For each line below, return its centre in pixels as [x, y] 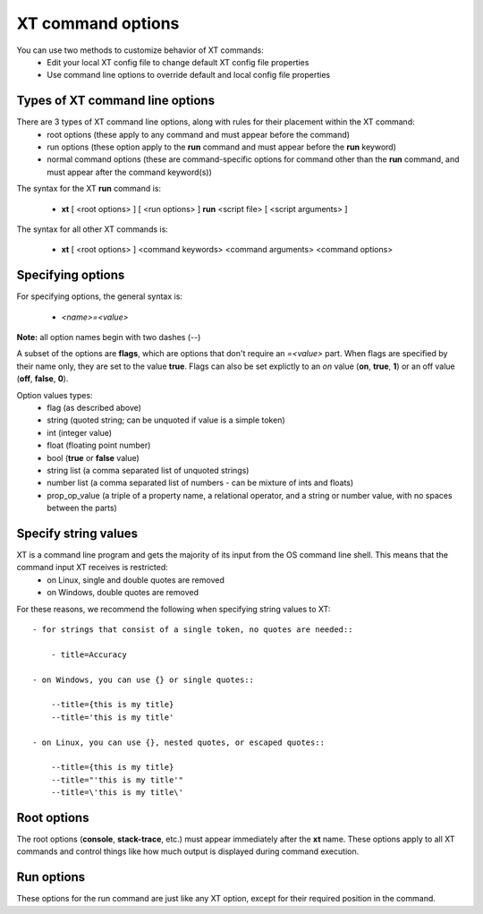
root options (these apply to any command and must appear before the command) [199, 134]
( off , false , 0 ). [42, 379]
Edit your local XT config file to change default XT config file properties [178, 62]
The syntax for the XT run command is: [89, 189]
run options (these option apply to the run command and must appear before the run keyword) [222, 147]
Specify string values [77, 533]
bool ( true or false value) [93, 457]
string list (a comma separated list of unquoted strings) [148, 470]
